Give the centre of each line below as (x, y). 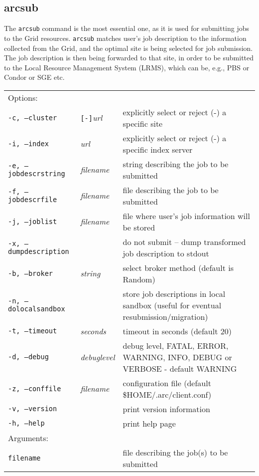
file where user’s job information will (186, 216)
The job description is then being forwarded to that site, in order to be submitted (129, 58)
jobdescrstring (37, 173)
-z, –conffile (35, 388)
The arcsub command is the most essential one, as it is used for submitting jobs (127, 28)
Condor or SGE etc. (34, 77)
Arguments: (28, 438)
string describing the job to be (176, 164)
